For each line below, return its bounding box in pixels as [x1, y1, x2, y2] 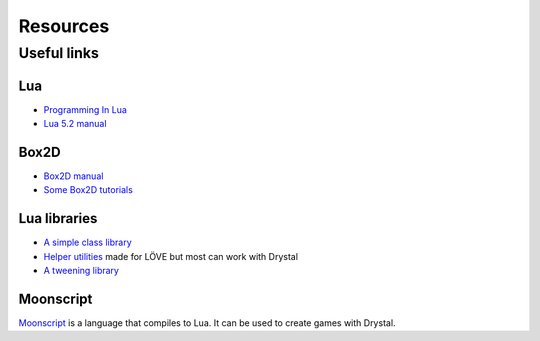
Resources [18, 15, 110, 37]
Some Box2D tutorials [43, 184, 134, 196]
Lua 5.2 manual [43, 118, 107, 130]
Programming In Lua [43, 103, 127, 115]
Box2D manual [43, 170, 104, 182]
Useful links [18, 44, 100, 62]
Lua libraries [18, 210, 98, 227]
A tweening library [43, 265, 120, 277]
